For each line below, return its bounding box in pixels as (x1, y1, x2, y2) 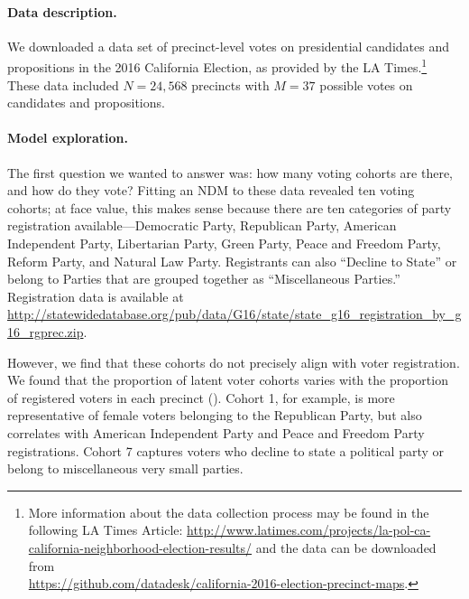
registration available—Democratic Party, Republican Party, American (7, 216, 397, 235)
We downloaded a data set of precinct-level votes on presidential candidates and (7, 36, 449, 55)
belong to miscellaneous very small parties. (7, 459, 244, 478)
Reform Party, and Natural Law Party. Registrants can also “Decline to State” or (7, 251, 457, 270)
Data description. (7, 2, 117, 21)
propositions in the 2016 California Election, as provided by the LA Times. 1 (7, 55, 428, 77)
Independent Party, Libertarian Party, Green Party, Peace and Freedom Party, (7, 234, 441, 252)
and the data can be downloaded (255, 538, 437, 557)
